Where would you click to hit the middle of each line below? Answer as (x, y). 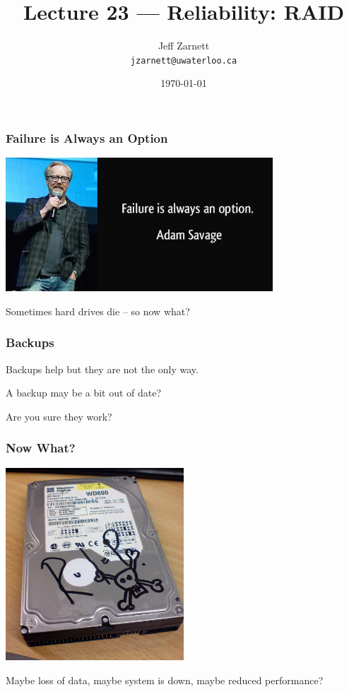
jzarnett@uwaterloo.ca (184, 60)
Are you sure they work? (59, 416)
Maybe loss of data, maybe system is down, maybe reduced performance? (165, 680)
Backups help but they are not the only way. (102, 369)
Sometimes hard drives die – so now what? (98, 311)
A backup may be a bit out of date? (84, 393)
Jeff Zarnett (184, 46)
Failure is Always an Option (87, 137)
